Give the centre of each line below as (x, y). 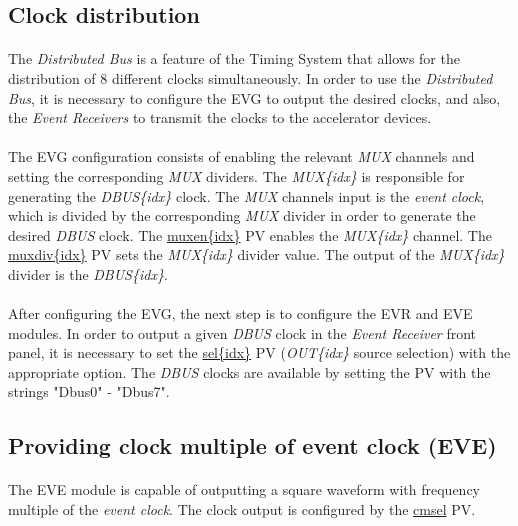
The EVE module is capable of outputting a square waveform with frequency (244, 489)
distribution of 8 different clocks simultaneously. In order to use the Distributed (250, 77)
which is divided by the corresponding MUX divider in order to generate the (242, 215)
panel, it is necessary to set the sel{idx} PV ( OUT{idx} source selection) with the (259, 352)
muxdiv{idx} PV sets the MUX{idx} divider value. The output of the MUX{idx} (256, 254)
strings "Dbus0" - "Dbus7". (89, 391)
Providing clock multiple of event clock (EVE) (252, 445)
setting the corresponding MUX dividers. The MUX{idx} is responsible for (236, 175)
